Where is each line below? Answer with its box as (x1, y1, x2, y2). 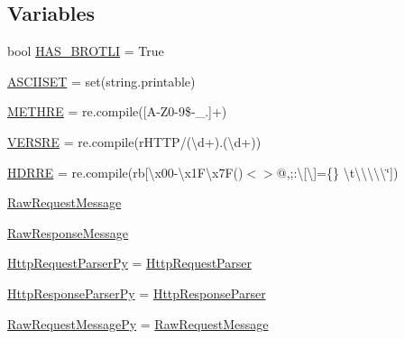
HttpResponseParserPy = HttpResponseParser (7, 283, 266, 302)
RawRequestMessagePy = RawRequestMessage (7, 314, 269, 333)
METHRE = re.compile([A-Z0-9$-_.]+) (7, 102, 227, 121)
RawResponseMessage (7, 223, 129, 242)
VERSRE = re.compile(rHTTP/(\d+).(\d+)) (7, 132, 262, 151)
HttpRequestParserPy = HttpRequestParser (7, 253, 252, 272)
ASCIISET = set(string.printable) (7, 71, 196, 90)
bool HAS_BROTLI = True (7, 41, 164, 60)
